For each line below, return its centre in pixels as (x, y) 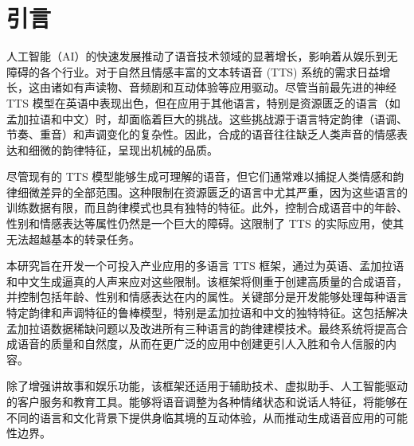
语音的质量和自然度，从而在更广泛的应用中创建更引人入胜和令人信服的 (201, 344)
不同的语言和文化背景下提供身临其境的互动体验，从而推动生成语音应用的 (196, 417)
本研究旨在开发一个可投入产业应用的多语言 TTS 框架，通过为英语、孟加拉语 (205, 266)
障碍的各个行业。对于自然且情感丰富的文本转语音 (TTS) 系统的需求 (182, 71)
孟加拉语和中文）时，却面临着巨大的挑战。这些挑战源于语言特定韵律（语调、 (207, 118)
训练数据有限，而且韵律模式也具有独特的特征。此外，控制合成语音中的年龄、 (207, 207)
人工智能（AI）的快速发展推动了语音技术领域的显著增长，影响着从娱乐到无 (202, 56)
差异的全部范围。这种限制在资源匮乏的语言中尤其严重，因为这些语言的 (223, 192)
